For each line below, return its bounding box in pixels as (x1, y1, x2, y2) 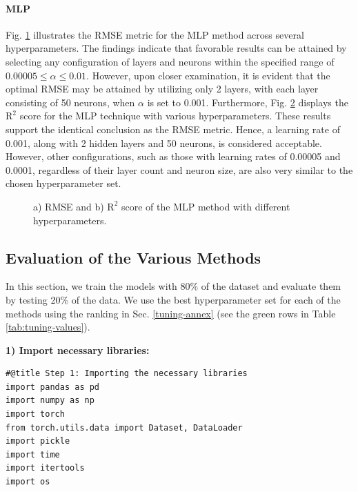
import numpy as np (6, 395, 95, 406)
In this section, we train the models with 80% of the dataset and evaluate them (6, 279, 341, 293)
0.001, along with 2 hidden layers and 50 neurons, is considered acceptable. (6, 135, 322, 150)
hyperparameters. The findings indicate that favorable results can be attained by (6, 41, 347, 55)
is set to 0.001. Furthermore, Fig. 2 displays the (147, 95, 348, 109)
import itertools (6, 463, 85, 473)
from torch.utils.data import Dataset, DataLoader (6, 422, 243, 433)
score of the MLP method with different (121, 199, 290, 213)
